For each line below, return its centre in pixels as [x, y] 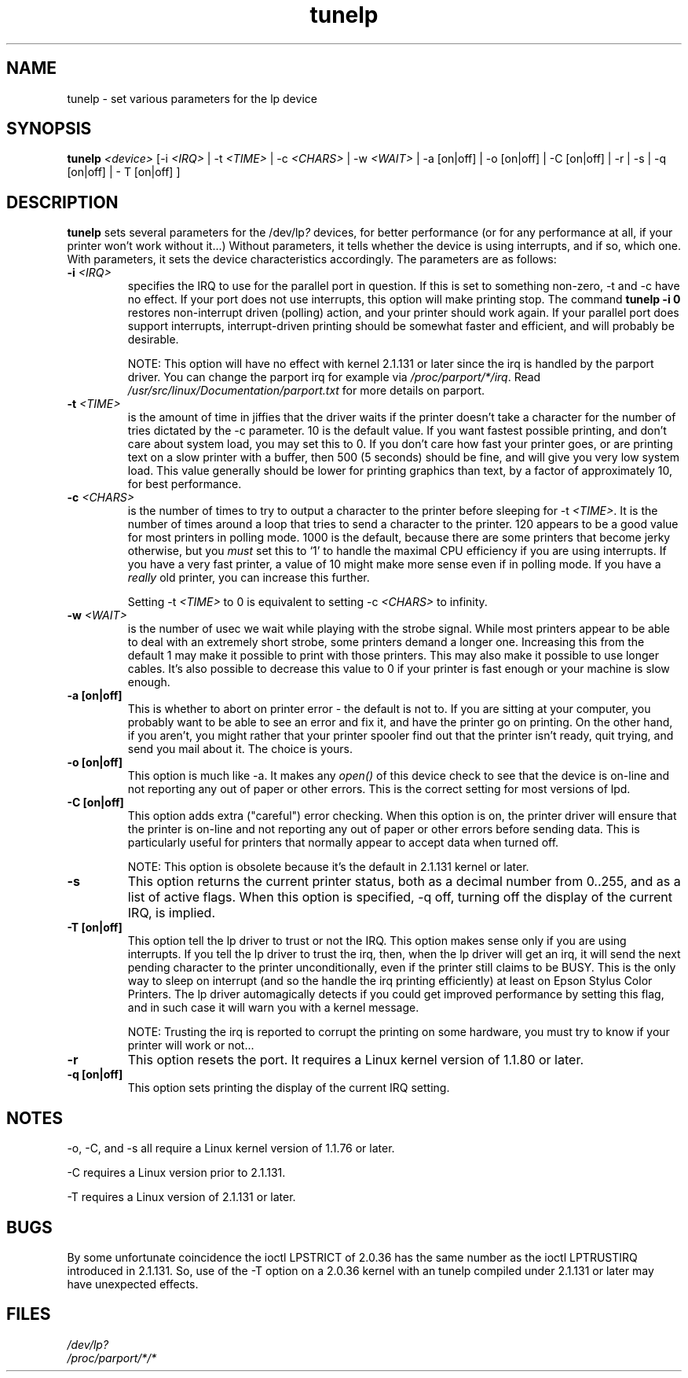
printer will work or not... [191, 1045]
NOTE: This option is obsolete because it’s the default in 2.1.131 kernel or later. [328, 867]
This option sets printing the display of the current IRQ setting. [289, 1088]
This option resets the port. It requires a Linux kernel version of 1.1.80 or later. [356, 1060]
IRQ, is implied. [172, 913]
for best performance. [185, 484]
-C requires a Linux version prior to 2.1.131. [176, 1173]
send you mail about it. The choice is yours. [240, 749]
